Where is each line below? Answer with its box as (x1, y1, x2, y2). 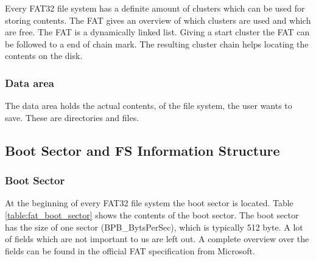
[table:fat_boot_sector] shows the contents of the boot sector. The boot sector (5, 208, 299, 221)
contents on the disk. (5, 49, 83, 62)
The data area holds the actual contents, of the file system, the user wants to (5, 99, 292, 112)
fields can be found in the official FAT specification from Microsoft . (5, 244, 255, 257)
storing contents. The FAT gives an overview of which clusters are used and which (5, 13, 311, 26)
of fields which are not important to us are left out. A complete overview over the (5, 232, 309, 245)
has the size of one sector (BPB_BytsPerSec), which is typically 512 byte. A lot (5, 220, 303, 233)
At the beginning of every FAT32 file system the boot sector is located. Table (5, 197, 293, 209)
